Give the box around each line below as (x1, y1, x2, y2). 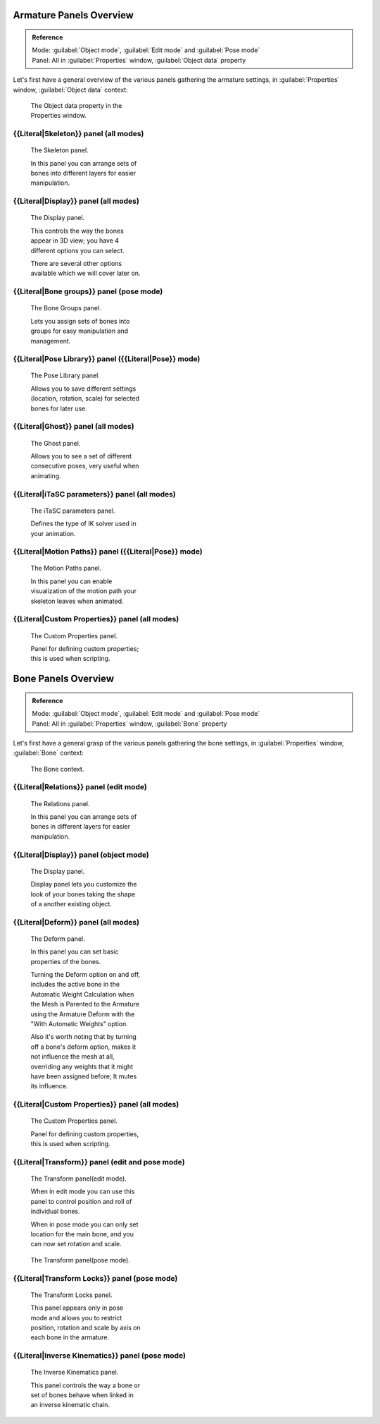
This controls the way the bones (30, 226, 125, 235)
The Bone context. (30, 765, 84, 773)
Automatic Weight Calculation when (30, 990, 134, 998)
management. (30, 336, 71, 345)
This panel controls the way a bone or (30, 1381, 141, 1389)
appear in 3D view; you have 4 (30, 236, 120, 245)
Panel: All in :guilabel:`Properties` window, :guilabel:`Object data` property (32, 56, 246, 64)
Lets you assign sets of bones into (30, 317, 130, 325)
